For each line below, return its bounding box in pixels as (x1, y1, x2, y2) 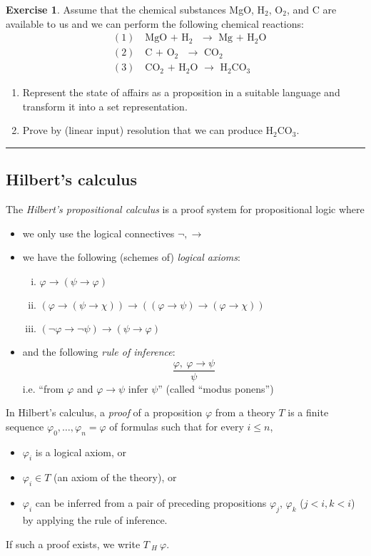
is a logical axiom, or (35, 444, 127, 459)
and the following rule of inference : (22, 344, 176, 359)
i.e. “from (22, 381, 64, 396)
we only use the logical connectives (22, 225, 175, 240)
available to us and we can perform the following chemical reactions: (6, 16, 304, 31)
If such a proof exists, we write (6, 536, 141, 551)
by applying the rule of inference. (22, 513, 168, 527)
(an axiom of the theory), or (54, 470, 177, 485)
